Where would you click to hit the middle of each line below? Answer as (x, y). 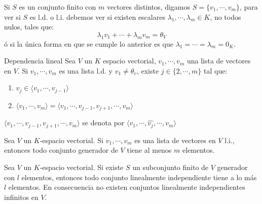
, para (249, 7)
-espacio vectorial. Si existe (82, 167)
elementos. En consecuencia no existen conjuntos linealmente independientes (127, 187)
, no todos (226, 16)
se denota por (103, 123)
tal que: (215, 70)
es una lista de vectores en (175, 140)
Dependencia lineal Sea (40, 61)
